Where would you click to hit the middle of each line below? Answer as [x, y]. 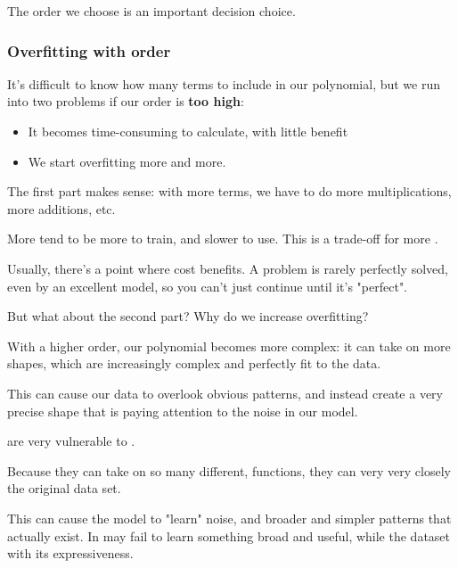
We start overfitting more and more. [127, 161]
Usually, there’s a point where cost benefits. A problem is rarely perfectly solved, [228, 268]
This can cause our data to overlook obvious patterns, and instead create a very [225, 393]
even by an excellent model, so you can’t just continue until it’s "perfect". [208, 286]
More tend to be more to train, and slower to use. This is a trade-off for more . [223, 239]
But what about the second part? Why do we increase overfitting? [188, 316]
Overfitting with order [89, 50]
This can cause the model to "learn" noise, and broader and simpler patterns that [229, 518]
